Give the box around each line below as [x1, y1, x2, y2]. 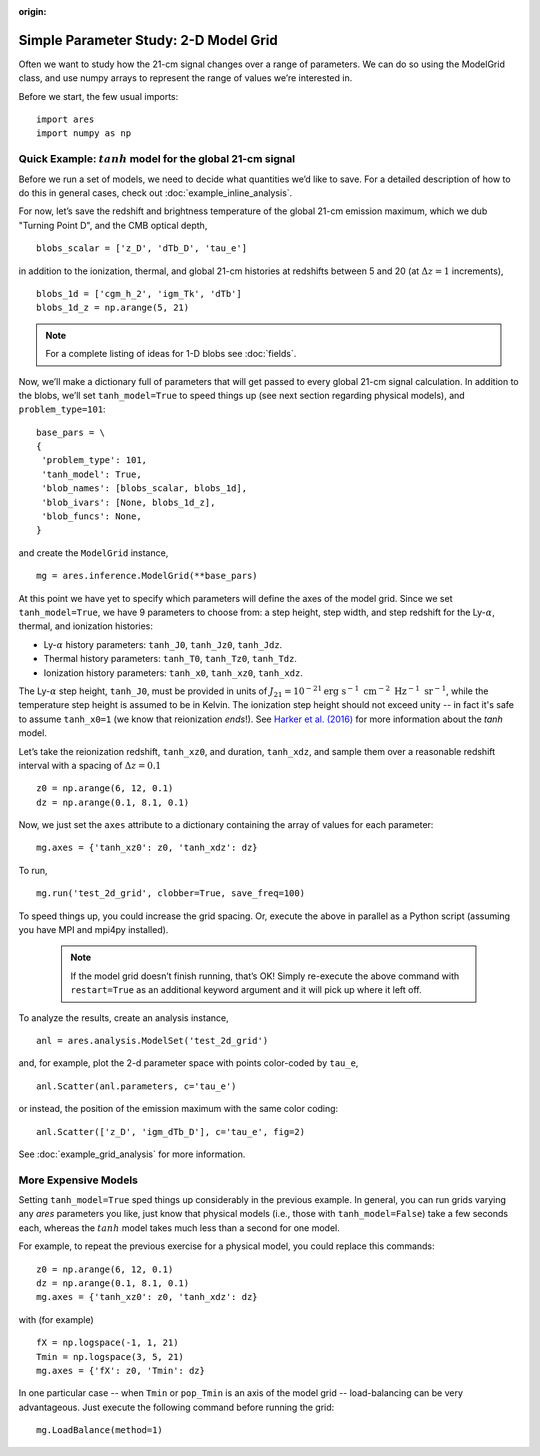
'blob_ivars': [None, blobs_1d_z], [41, 496, 216, 508]
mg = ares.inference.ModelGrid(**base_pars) [36, 570, 259, 582]
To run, [18, 864, 49, 876]
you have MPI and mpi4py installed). [18, 924, 169, 936]
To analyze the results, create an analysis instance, [18, 1011, 229, 1024]
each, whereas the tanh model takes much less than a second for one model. [18, 1221, 340, 1234]
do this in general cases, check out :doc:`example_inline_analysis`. [18, 187, 293, 199]
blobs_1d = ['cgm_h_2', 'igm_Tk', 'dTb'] [36, 288, 242, 299]
